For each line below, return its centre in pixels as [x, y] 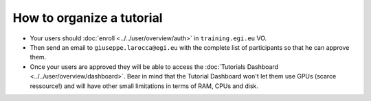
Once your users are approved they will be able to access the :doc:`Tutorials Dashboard [154, 67]
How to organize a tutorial [88, 18]
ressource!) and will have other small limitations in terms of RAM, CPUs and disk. [144, 86]
